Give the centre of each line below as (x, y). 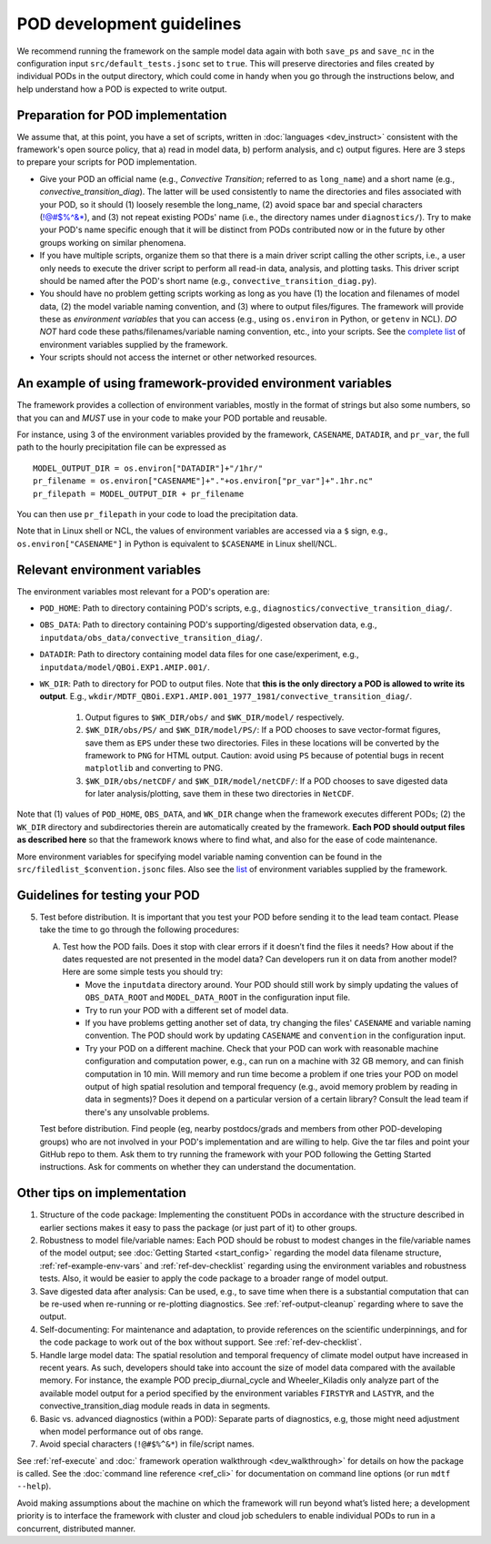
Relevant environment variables (109, 569)
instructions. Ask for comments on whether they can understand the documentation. (198, 1167)
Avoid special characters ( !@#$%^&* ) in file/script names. (147, 1444)
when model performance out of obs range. (121, 1431)
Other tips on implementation (101, 1193)
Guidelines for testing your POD (108, 895)
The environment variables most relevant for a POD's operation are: (143, 591)
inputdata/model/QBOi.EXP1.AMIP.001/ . (125, 667)
